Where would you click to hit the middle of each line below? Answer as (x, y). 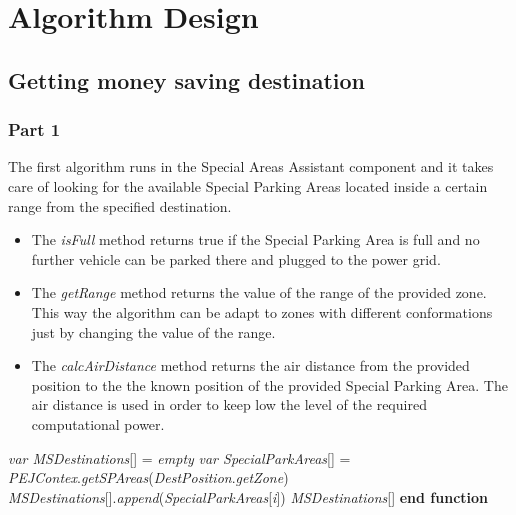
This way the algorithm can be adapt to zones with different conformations (262, 311)
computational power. (98, 423)
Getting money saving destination (186, 79)
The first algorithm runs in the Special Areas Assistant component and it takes (251, 166)
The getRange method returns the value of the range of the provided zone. (259, 292)
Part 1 (34, 129)
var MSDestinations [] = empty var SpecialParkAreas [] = (179, 457)
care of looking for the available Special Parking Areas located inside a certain (248, 185)
